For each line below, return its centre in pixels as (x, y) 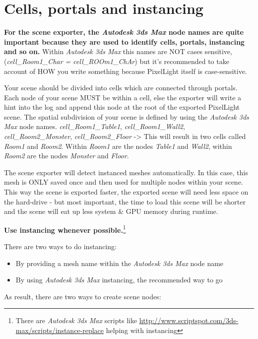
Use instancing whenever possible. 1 (65, 229)
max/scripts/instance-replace (60, 330)
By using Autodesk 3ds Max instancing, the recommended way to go (119, 280)
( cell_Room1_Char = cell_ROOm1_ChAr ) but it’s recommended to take (117, 61)
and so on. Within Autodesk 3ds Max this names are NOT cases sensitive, (118, 51)
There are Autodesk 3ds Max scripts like (76, 320)
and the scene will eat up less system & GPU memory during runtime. (111, 211)
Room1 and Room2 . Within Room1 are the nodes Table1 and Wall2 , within (118, 146)
